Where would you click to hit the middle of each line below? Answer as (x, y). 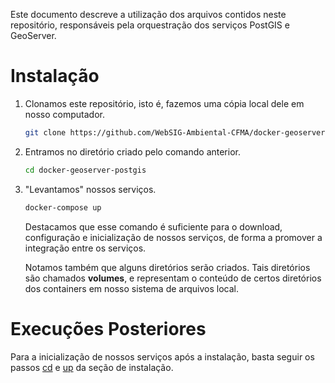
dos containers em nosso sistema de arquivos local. (131, 288)
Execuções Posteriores (108, 328)
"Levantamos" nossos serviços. (90, 189)
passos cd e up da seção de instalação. (92, 367)
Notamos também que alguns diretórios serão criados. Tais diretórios (167, 267)
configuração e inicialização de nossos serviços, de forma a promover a (173, 237)
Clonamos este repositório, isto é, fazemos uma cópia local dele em (164, 103)
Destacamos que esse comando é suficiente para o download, (153, 226)
